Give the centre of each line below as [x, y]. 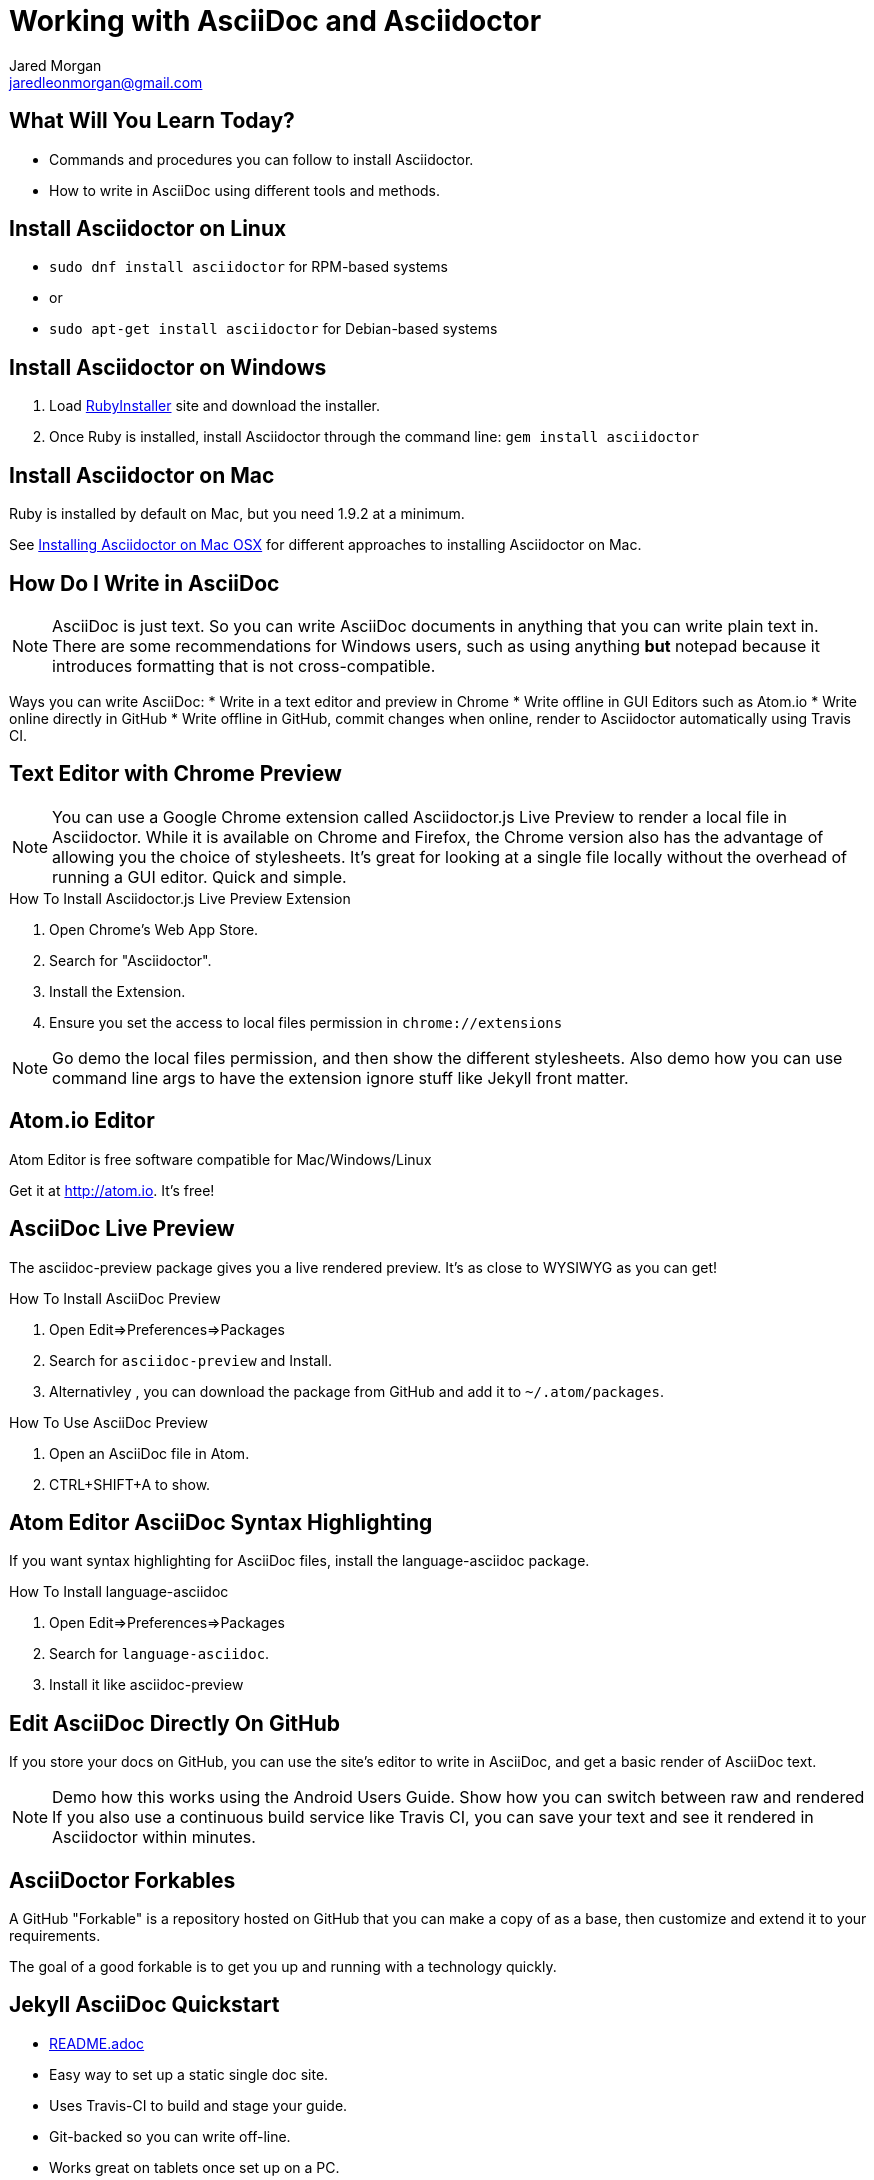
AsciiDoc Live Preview [122, 1229]
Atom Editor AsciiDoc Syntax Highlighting [221, 1522]
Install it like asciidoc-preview [146, 1685]
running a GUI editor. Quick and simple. [199, 876]
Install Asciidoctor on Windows [168, 367]
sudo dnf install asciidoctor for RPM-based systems [248, 267]
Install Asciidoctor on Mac [142, 475]
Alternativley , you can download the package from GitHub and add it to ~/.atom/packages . [356, 1391]
